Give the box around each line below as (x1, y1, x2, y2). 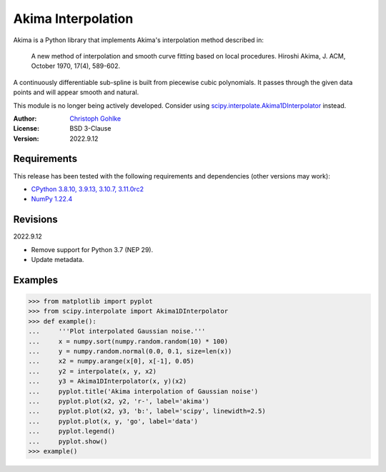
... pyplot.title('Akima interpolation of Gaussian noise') (28, 387, 259, 396)
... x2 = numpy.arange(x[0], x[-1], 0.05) (28, 357, 194, 366)
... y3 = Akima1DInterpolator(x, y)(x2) (28, 377, 187, 386)
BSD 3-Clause (69, 124, 112, 133)
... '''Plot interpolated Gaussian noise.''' (28, 327, 206, 336)
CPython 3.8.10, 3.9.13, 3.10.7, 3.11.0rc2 (31, 184, 144, 193)
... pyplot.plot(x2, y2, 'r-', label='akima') (28, 397, 210, 405)
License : (13, 124, 39, 133)
